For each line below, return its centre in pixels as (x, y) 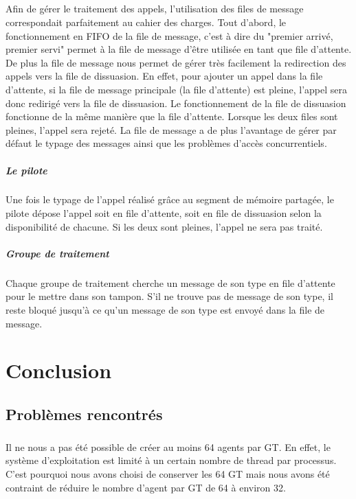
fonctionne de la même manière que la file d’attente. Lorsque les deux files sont (172, 116)
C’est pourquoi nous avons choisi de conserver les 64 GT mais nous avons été (168, 473)
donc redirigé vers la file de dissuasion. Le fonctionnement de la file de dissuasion (176, 103)
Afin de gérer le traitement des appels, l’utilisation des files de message (155, 9)
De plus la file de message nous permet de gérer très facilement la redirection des (176, 62)
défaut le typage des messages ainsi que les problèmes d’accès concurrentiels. (166, 143)
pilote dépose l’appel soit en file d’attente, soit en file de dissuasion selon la (164, 213)
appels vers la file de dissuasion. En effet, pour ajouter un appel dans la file (164, 76)
